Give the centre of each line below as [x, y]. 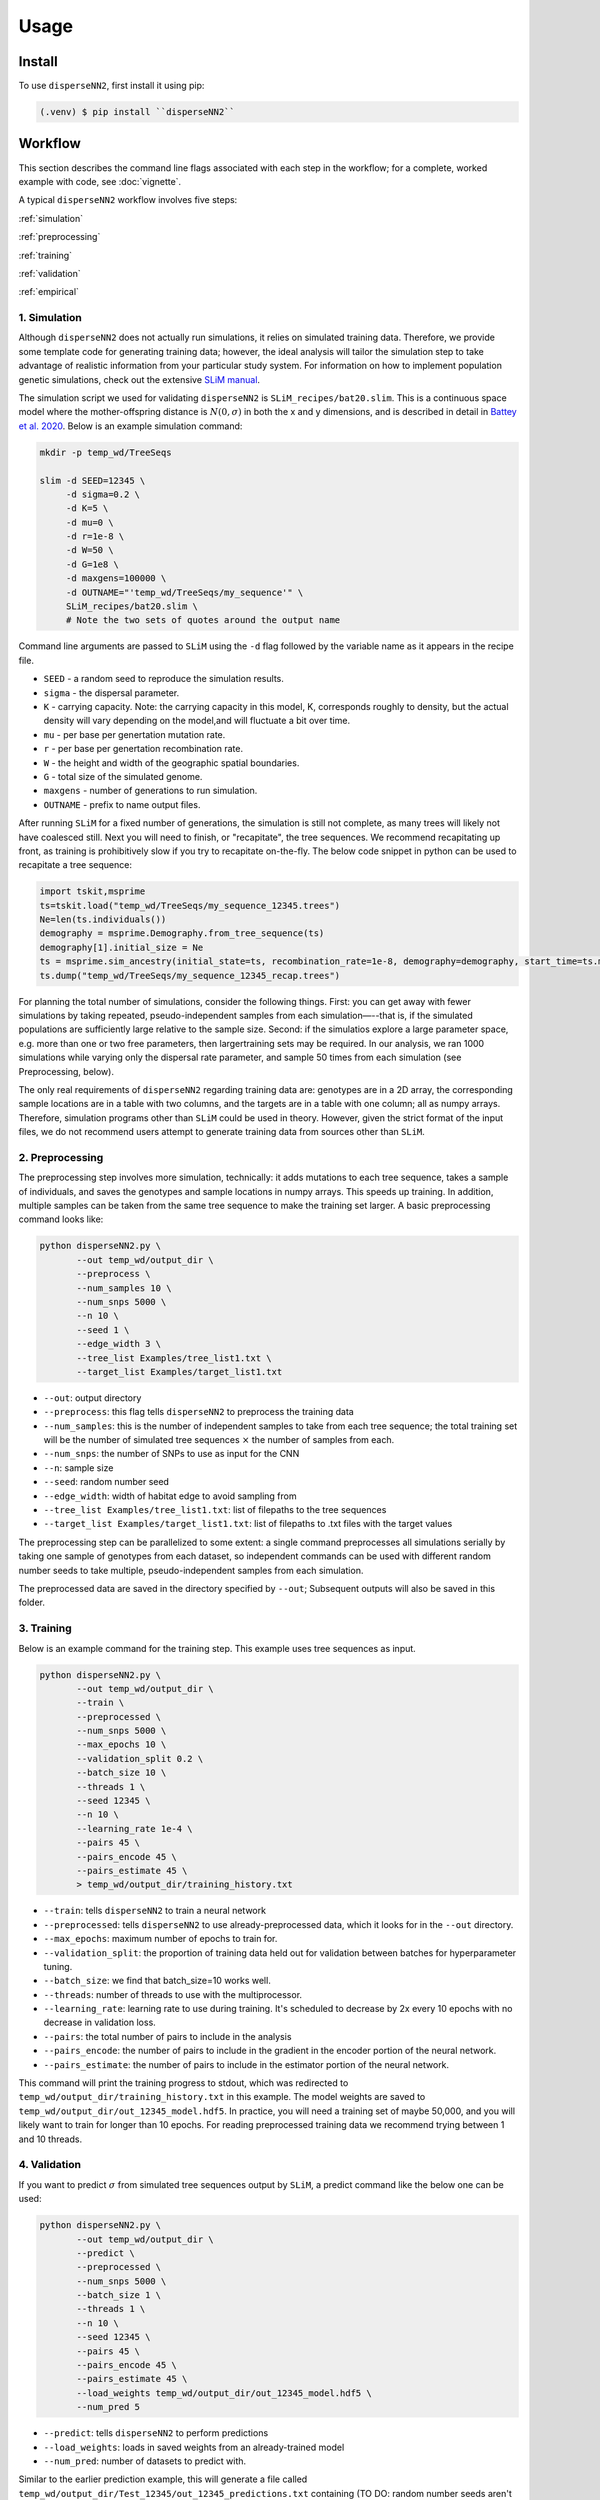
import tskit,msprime [92, 891]
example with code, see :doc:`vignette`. [100, 181]
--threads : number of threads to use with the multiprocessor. [173, 1994]
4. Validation [50, 2165]
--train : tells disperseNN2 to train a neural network [155, 1911]
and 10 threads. [50, 2139]
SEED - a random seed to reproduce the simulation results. [163, 679]
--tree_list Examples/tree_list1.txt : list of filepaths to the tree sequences [215, 1510]
